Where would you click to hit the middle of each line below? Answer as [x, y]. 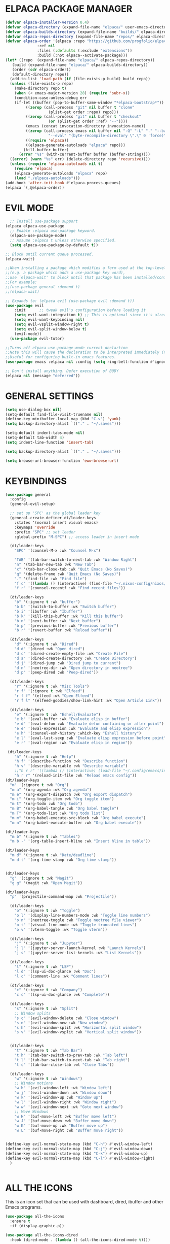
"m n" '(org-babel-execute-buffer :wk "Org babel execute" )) [76, 823]
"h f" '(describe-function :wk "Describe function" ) [71, 761]
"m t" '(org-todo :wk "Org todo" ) [46, 804]
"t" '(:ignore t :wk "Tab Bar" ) [48, 1051]
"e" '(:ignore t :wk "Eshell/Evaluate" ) [57, 714]
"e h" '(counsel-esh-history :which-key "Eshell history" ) [78, 733]
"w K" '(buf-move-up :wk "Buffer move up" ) [61, 1126]
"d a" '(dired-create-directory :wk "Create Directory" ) [76, 658]
